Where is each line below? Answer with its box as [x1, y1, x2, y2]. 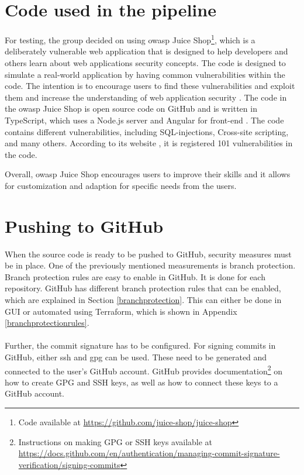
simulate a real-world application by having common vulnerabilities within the [5, 68, 285, 80]
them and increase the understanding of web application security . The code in [5, 91, 287, 103]
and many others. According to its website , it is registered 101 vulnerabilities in [5, 137, 293, 149]
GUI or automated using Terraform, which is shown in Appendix [5, 305, 237, 317]
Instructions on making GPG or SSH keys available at [18, 435, 213, 448]
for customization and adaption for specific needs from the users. [5, 179, 237, 191]
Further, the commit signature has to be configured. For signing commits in [5, 339, 276, 352]
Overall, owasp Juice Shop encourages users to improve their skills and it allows [5, 168, 291, 180]
